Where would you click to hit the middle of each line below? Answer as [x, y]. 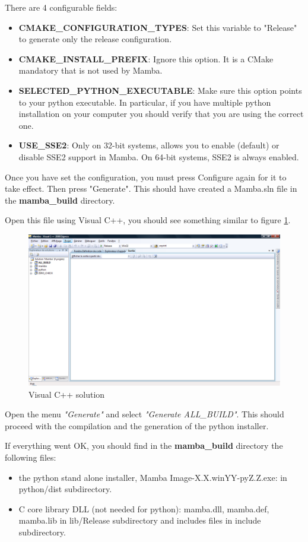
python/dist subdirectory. [65, 489]
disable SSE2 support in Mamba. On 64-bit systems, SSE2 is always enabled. [159, 156]
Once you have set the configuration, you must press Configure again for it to [146, 177]
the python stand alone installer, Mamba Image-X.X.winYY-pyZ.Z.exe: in [153, 477]
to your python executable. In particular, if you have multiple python [145, 102]
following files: [31, 457]
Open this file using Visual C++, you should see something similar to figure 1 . [148, 220]
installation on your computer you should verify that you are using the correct [161, 114]
